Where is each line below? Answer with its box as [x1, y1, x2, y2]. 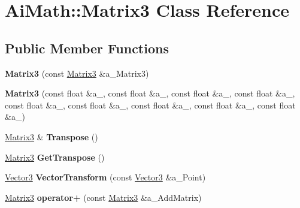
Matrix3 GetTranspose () [5, 150, 105, 163]
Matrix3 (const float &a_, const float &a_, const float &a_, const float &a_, [5, 87, 295, 100]
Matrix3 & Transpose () [5, 130, 98, 143]
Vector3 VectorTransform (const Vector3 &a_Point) [5, 171, 206, 183]
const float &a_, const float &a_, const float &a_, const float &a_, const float [5, 98, 296, 111]
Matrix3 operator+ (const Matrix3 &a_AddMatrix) [5, 191, 202, 203]
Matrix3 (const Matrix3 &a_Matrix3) [5, 67, 149, 79]
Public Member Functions [5, 38, 169, 57]
